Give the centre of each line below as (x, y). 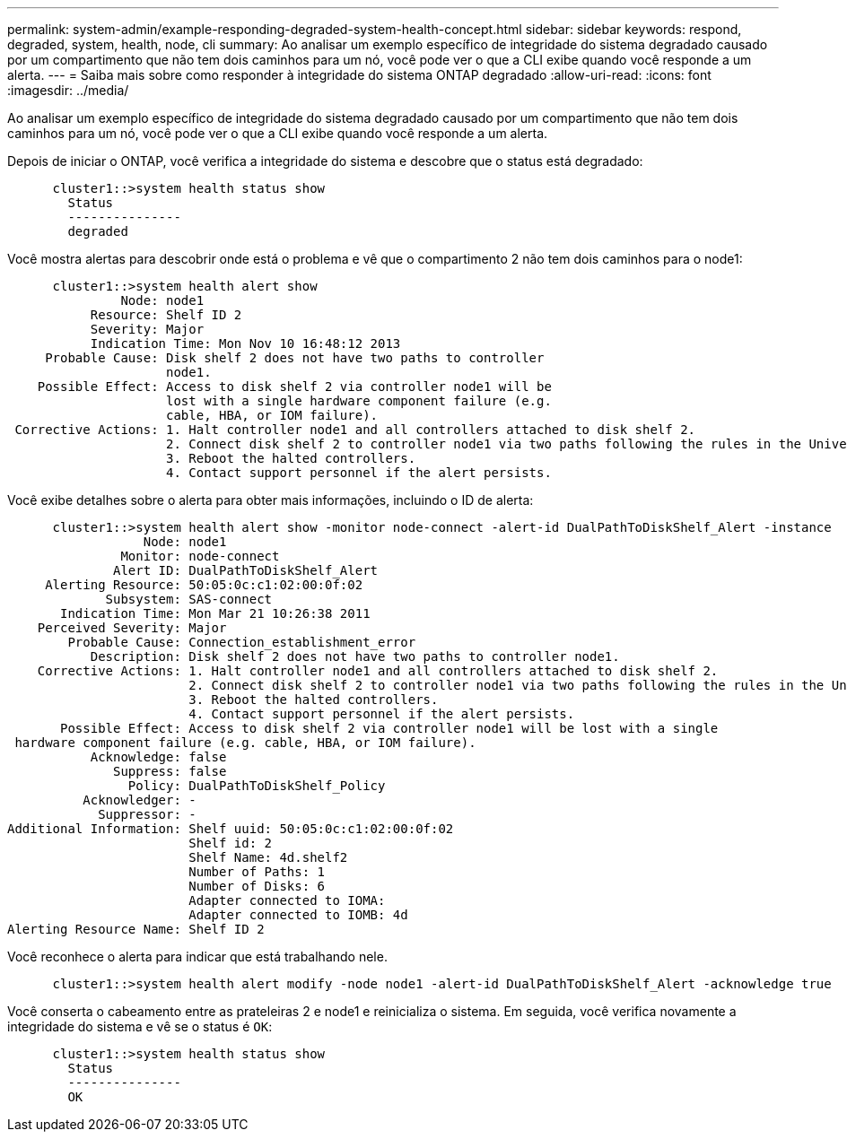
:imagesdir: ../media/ (68, 90)
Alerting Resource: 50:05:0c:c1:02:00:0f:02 (204, 585)
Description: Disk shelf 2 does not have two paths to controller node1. (355, 656)
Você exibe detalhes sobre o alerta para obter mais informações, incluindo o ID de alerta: (271, 500)
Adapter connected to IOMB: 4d (298, 915)
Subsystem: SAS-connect (189, 599)
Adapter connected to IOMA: (287, 900)
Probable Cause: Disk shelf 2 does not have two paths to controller (295, 358)
